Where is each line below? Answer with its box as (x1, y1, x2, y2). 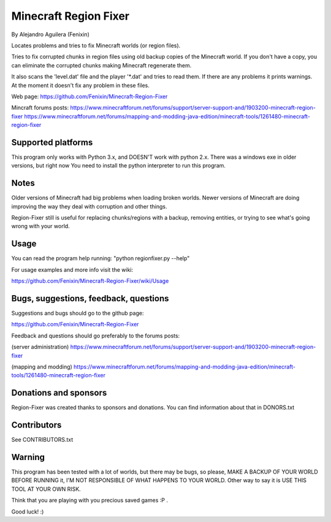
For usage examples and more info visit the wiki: (11, 266, 134, 273)
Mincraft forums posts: (11, 104, 69, 112)
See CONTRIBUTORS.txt (11, 436, 74, 443)
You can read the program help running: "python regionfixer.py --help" (11, 255, 190, 262)
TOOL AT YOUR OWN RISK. (11, 485, 81, 493)
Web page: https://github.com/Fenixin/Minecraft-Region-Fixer (11, 93, 168, 100)
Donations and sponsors (11, 388, 107, 398)
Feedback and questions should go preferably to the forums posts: (11, 332, 180, 339)
